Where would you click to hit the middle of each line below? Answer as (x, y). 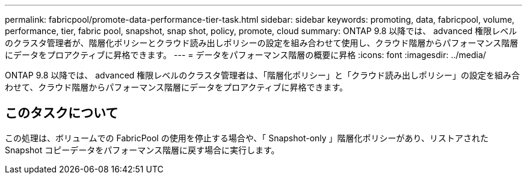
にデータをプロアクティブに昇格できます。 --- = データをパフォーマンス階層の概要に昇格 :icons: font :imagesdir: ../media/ (245, 55)
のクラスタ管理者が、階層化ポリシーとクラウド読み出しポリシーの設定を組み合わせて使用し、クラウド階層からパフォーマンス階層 (262, 43)
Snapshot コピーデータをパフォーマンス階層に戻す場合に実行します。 (142, 150)
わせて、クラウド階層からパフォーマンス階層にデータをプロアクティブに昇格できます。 (177, 87)
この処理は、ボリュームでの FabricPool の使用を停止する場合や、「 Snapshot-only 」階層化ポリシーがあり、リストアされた (247, 138)
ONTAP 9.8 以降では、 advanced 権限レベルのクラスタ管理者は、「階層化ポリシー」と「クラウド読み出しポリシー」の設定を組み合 (263, 75)
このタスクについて (62, 113)
